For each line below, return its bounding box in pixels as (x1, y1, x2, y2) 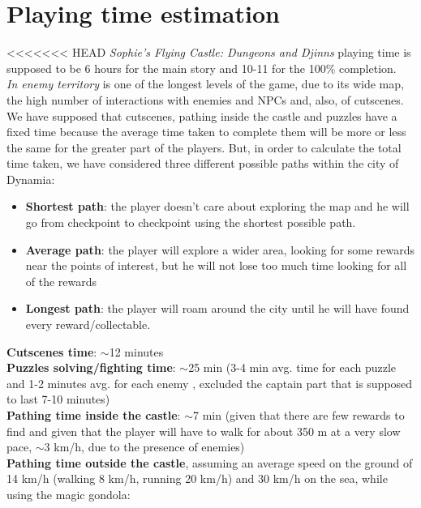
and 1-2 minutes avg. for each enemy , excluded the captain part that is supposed (6, 374, 413, 391)
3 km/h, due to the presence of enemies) (44, 438, 245, 455)
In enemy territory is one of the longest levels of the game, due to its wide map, (6, 75, 404, 92)
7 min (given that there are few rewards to (192, 407, 405, 423)
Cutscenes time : (6, 343, 97, 360)
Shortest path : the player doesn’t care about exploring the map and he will (25, 198, 410, 215)
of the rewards (25, 272, 97, 289)
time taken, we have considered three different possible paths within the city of (6, 155, 399, 172)
